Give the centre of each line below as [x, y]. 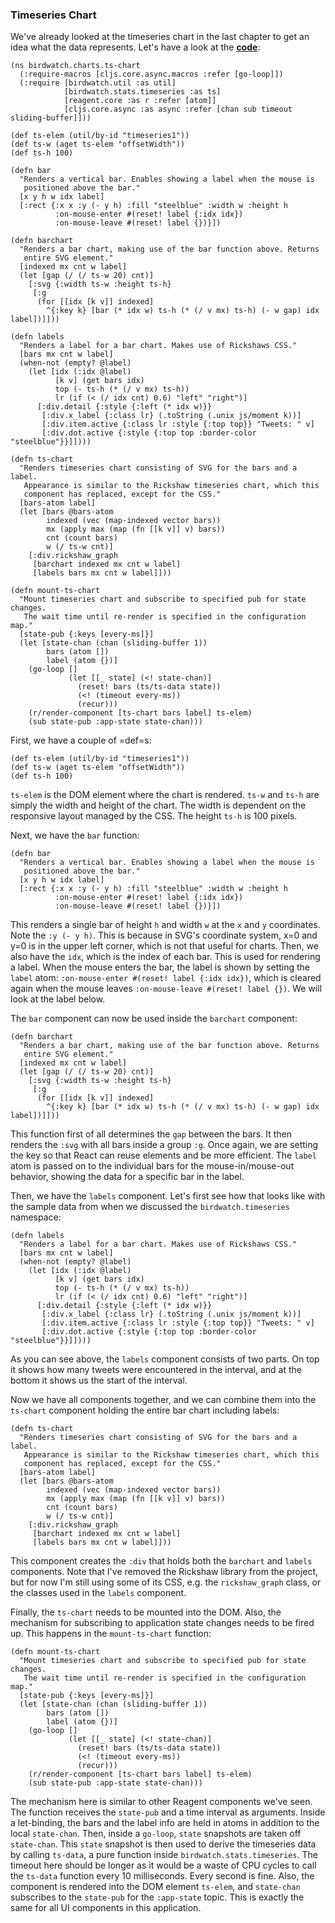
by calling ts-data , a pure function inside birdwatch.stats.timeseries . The [164, 1855]
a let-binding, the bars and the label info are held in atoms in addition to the [165, 1823]
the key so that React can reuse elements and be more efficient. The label [163, 1155]
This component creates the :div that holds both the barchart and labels [161, 1561]
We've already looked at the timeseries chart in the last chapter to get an [160, 37]
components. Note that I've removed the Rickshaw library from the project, [164, 1572]
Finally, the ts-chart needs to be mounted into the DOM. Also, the [146, 1612]
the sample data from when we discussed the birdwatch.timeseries [150, 1207]
